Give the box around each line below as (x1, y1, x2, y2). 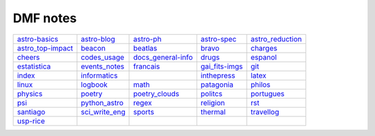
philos (250, 80, 271, 90)
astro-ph (133, 34, 162, 44)
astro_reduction (250, 34, 302, 44)
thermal (200, 107, 226, 117)
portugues (250, 89, 285, 99)
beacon (81, 43, 106, 53)
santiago (17, 107, 46, 117)
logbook (81, 80, 108, 90)
